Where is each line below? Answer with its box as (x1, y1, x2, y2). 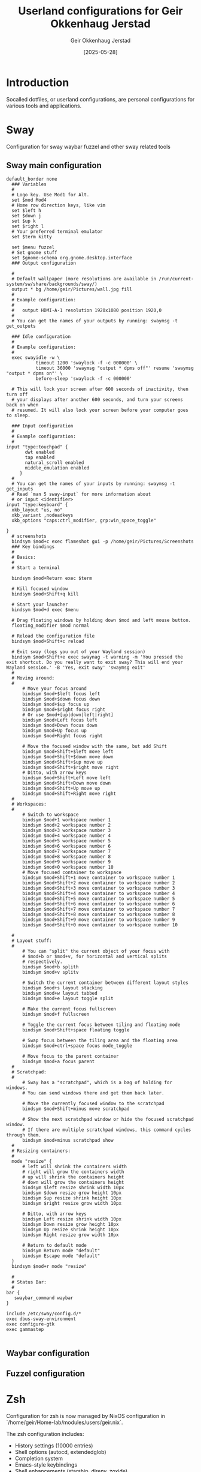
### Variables (11, 181, 47, 187)
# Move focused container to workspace (22, 869, 121, 876)
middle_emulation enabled (25, 465, 90, 471)
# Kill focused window (11, 586, 68, 592)
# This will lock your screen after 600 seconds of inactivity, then (11, 386, 188, 393)
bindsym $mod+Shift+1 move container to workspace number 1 (22, 875, 175, 881)
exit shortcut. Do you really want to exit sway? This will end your (6, 659, 184, 666)
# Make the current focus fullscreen (22, 1006, 117, 1012)
